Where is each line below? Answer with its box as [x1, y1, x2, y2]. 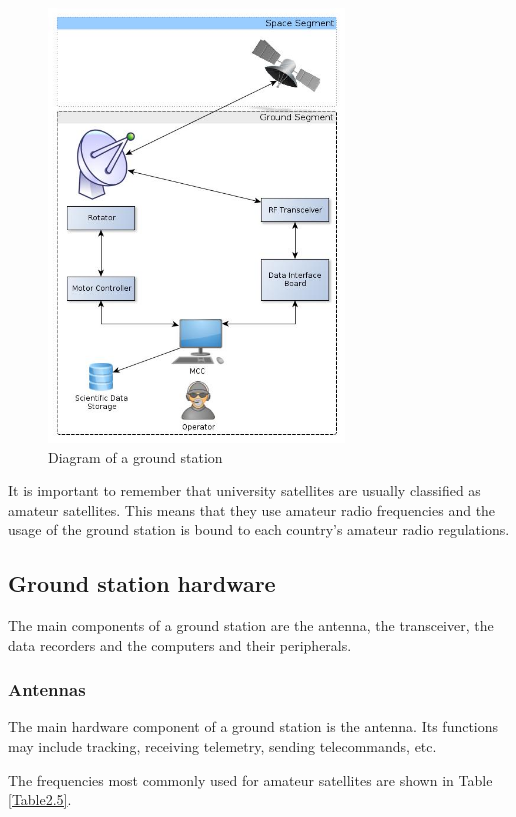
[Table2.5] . [8, 789, 72, 810]
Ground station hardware [8, 568, 276, 599]
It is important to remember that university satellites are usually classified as [8, 480, 481, 501]
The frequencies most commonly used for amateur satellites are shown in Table [8, 769, 493, 790]
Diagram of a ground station [48, 446, 223, 467]
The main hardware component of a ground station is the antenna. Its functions [8, 716, 499, 737]
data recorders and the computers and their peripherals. [8, 634, 352, 655]
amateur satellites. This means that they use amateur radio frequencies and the [8, 499, 496, 520]
